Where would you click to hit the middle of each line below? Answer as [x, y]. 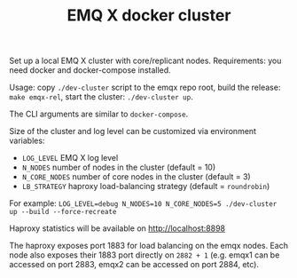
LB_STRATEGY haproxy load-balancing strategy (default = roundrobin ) [146, 187]
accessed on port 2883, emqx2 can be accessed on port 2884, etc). [134, 265]
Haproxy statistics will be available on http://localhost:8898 [117, 228]
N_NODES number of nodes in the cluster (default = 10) [119, 167]
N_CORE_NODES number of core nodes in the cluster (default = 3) [136, 177]
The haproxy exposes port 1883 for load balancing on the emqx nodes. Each [149, 246]
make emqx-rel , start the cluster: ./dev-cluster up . [101, 97]
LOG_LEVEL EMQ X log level [70, 158]
